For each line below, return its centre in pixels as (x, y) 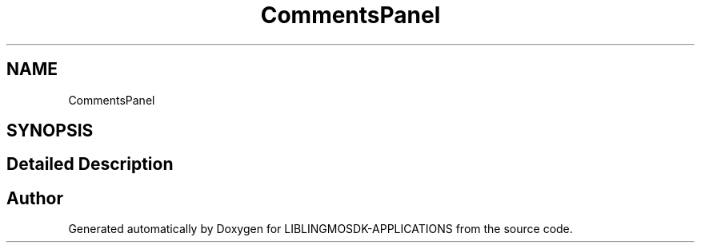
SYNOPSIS (50, 131)
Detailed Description (90, 164)
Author (35, 198)
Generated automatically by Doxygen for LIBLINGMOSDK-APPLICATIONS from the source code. (320, 229)
